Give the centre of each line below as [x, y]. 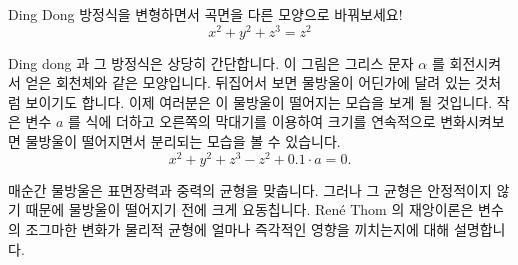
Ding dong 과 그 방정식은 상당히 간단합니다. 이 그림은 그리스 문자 [211, 62]
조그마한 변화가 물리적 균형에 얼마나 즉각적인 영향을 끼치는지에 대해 [237, 228]
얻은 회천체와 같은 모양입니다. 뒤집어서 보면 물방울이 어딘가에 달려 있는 [248, 82]
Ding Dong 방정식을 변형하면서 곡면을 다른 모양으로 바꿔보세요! [205, 14]
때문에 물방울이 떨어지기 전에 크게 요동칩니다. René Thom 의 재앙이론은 [249, 209]
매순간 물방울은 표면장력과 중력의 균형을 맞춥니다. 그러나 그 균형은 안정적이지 [250, 189]
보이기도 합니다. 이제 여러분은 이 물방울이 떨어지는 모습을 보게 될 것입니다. [259, 101]
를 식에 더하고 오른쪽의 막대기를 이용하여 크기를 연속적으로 [252, 121]
